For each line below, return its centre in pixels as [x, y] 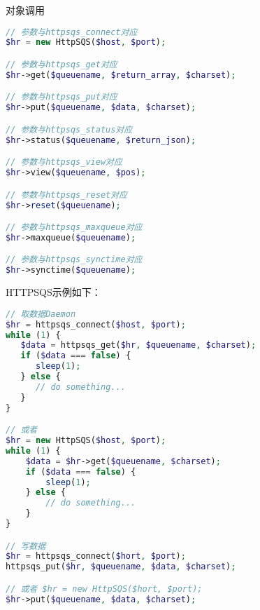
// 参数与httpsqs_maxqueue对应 [74, 228]
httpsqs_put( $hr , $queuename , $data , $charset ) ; [121, 567]
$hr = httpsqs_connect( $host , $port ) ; [96, 324]
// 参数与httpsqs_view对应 [64, 162]
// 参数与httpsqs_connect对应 [72, 32]
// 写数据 [26, 546]
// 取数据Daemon [41, 314]
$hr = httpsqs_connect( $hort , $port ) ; [96, 556]
